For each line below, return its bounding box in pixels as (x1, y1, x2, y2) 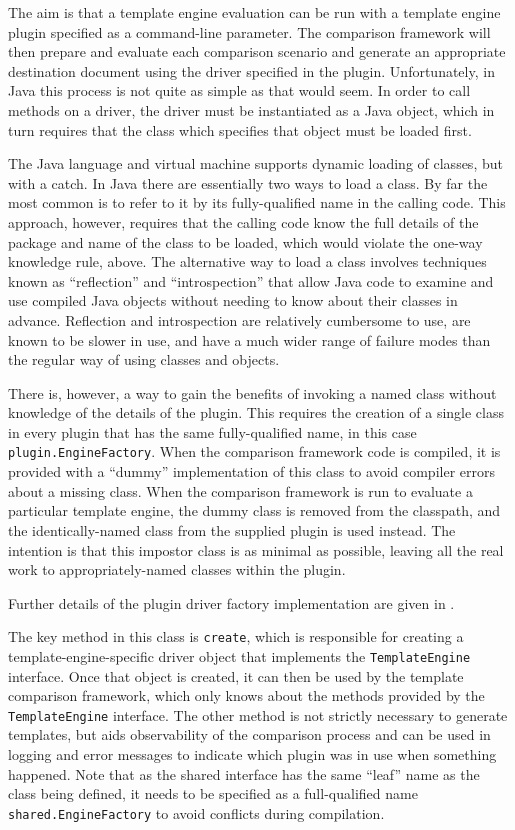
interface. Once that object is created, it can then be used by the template (8, 665, 464, 686)
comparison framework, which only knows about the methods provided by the (8, 685, 485, 706)
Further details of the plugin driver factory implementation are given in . (8, 592, 455, 613)
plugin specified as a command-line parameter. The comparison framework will (8, 21, 491, 42)
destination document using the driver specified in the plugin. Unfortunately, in (8, 60, 495, 81)
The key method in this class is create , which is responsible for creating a (8, 626, 464, 647)
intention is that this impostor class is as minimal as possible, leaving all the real (8, 539, 504, 560)
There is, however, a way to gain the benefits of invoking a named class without (8, 382, 497, 403)
